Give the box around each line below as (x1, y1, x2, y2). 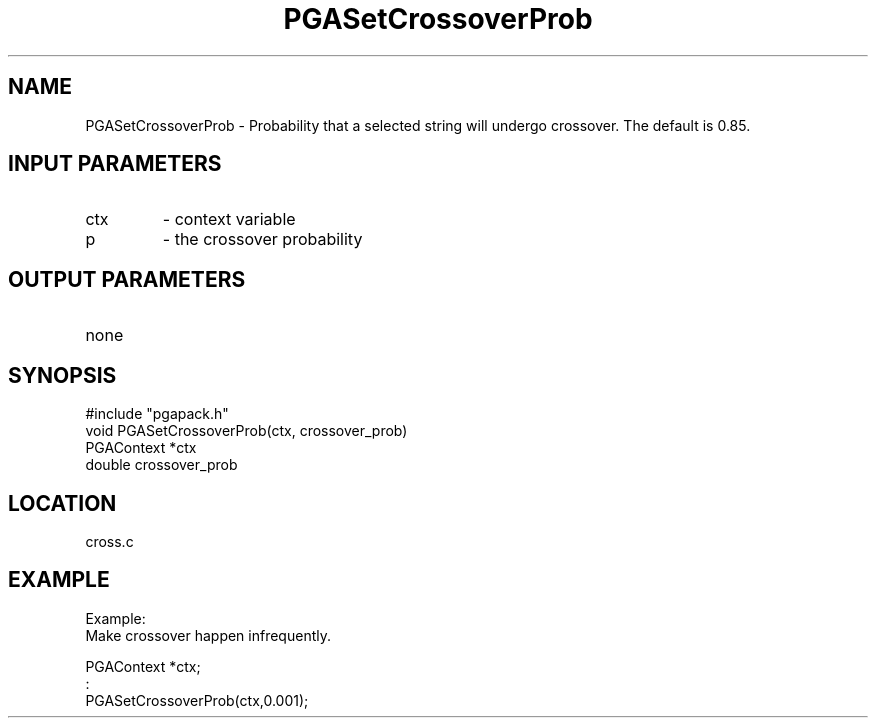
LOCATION (8, 490, 117, 516)
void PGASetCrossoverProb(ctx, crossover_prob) (85, 422, 408, 440)
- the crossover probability (162, 229, 363, 250)
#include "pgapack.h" (85, 405, 229, 423)
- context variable (162, 209, 296, 230)
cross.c (85, 532, 134, 550)
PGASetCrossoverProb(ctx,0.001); (85, 691, 309, 709)
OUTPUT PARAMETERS (8, 266, 246, 292)
